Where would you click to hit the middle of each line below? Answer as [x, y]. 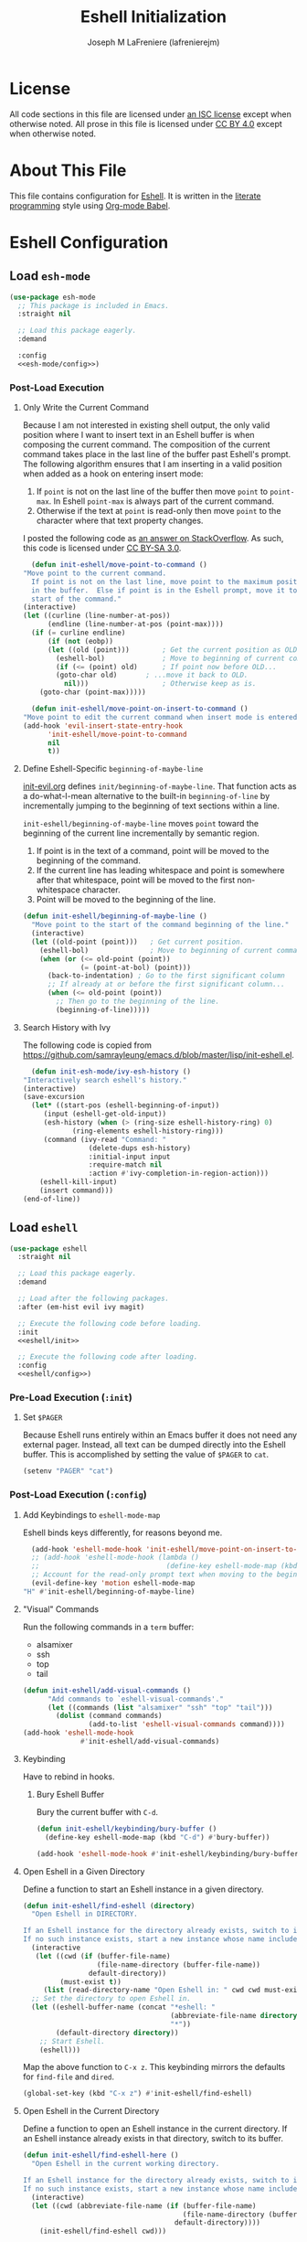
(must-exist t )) [90, 1981]
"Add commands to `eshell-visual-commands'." [135, 1699]
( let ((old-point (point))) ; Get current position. [138, 942]
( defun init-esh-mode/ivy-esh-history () [111, 1072]
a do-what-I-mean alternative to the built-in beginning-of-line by [146, 796]
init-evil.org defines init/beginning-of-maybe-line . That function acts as [159, 786]
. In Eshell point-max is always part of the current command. [162, 501]
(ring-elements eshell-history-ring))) [148, 1131]
